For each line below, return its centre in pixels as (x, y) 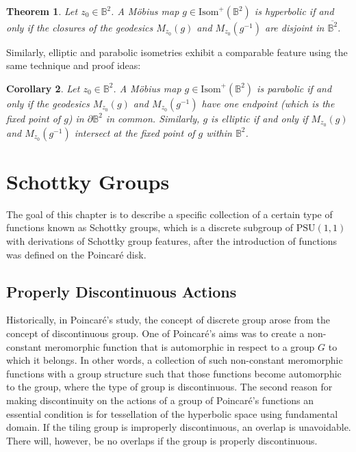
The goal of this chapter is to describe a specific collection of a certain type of (169, 214)
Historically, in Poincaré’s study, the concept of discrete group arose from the (168, 320)
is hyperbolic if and (294, 11)
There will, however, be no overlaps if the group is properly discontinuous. (162, 440)
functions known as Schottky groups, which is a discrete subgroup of (150, 227)
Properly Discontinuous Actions (122, 291)
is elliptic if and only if (259, 118)
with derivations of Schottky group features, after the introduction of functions (172, 241)
